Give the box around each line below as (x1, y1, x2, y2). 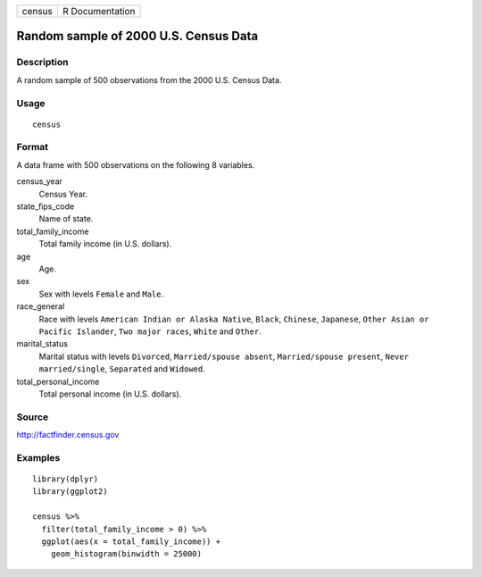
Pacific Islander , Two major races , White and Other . (38, 326, 262, 337)
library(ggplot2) (32, 487, 108, 497)
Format (16, 141, 49, 154)
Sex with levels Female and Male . (38, 288, 164, 299)
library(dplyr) (32, 473, 99, 484)
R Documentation (62, 5, 136, 17)
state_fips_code (16, 201, 75, 212)
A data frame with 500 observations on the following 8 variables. (16, 159, 255, 170)
